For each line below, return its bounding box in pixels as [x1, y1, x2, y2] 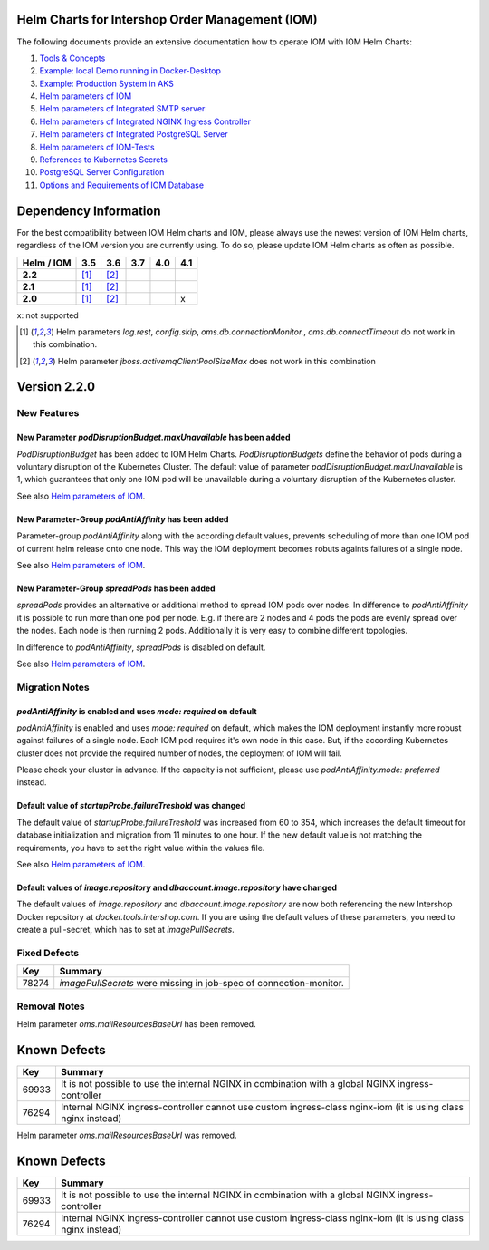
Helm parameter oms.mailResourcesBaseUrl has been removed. [16, 1019, 257, 1030]
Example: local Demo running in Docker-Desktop [39, 65, 222, 76]
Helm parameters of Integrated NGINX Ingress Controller [39, 116, 251, 127]
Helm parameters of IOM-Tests [39, 141, 155, 152]
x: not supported [16, 309, 79, 321]
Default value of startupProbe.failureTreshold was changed [16, 800, 246, 811]
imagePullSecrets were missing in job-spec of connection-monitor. [59, 977, 344, 990]
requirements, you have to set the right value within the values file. [16, 842, 265, 853]
